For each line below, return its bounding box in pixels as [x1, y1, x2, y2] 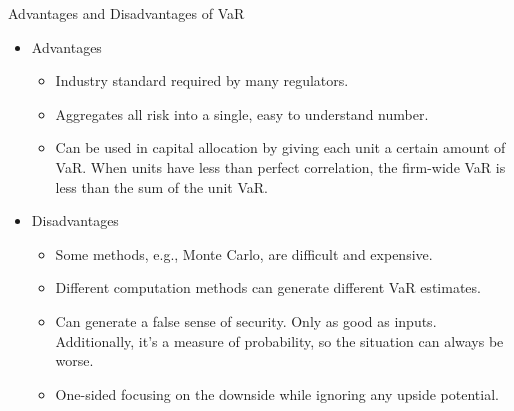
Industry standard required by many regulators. [55, 70, 349, 91]
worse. [55, 350, 94, 371]
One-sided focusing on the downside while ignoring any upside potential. [55, 383, 499, 404]
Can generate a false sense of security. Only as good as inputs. [55, 310, 437, 331]
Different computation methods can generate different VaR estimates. [55, 277, 481, 298]
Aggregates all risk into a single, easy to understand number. [55, 103, 429, 124]
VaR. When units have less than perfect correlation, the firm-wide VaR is [55, 156, 506, 177]
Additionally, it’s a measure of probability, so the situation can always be [55, 330, 504, 351]
